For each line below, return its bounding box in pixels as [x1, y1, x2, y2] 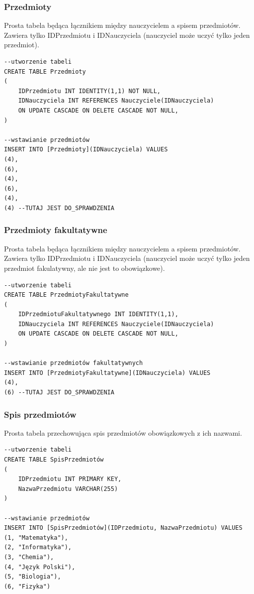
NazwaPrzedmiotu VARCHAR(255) [18, 485, 118, 492]
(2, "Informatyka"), [4, 544, 72, 551]
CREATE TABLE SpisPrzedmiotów [4, 456, 104, 464]
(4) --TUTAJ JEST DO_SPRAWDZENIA [4, 204, 114, 212]
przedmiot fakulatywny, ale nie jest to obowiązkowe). [4, 262, 165, 273]
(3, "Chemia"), [4, 553, 54, 561]
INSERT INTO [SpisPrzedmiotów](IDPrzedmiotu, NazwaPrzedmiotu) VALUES [4, 524, 243, 532]
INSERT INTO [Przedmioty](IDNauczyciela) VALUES [4, 146, 168, 153]
